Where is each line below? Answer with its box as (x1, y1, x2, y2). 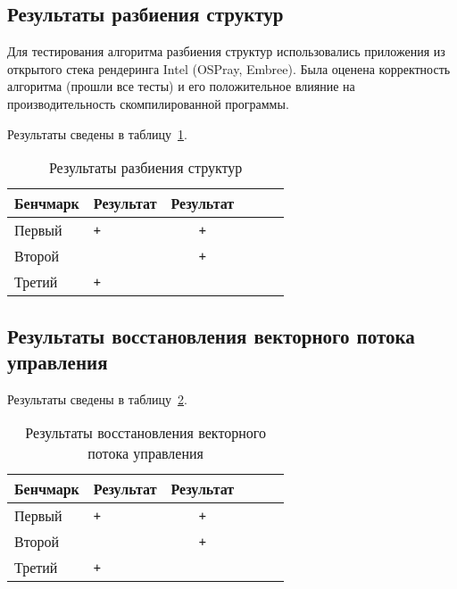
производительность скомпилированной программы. (7, 94, 289, 112)
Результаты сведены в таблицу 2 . (7, 389, 187, 408)
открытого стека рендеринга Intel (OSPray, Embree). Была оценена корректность (7, 59, 451, 78)
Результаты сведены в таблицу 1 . (7, 124, 187, 143)
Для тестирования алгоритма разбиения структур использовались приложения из (7, 42, 445, 61)
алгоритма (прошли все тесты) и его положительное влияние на (7, 77, 355, 95)
